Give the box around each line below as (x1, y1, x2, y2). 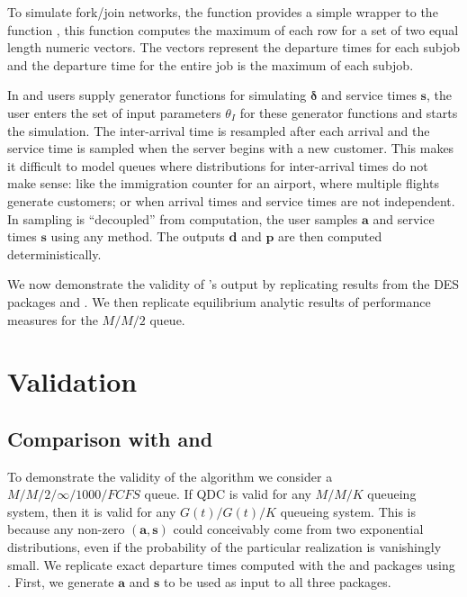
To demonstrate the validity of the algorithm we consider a (7, 466, 333, 485)
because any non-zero (7, 520, 125, 538)
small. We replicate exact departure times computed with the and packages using (7, 555, 455, 574)
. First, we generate (7, 573, 114, 592)
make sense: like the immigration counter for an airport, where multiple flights (7, 174, 439, 193)
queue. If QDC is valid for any (144, 484, 311, 503)
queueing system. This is (280, 502, 417, 520)
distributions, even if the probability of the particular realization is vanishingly (7, 538, 442, 556)
